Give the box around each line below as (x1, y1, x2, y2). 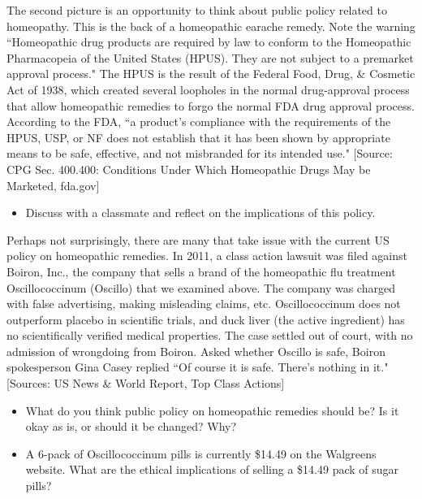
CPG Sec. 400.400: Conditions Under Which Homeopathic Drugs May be (6, 160, 371, 177)
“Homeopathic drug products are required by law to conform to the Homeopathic (6, 33, 411, 50)
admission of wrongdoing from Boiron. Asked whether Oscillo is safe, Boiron (6, 342, 385, 359)
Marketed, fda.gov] (6, 176, 100, 193)
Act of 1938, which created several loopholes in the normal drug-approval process (6, 80, 410, 98)
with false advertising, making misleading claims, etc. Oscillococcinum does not (6, 295, 401, 312)
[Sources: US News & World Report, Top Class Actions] (6, 375, 285, 392)
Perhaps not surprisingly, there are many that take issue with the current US (6, 231, 390, 248)
